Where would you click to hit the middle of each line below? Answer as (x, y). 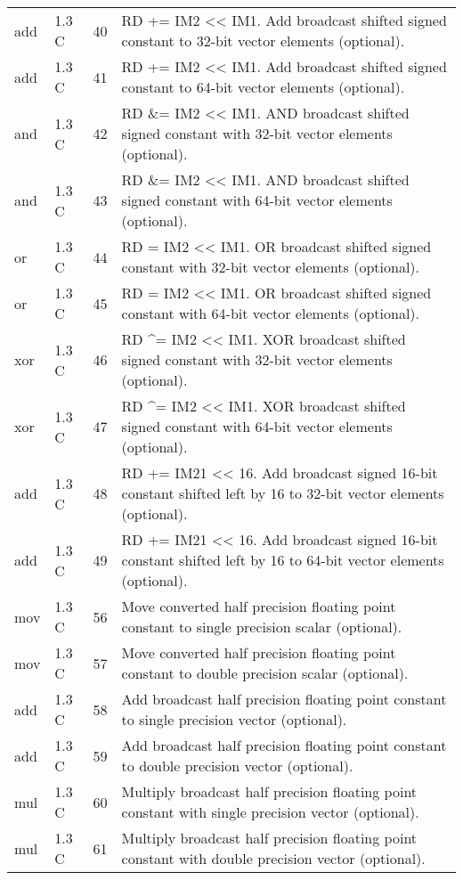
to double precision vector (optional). (237, 766)
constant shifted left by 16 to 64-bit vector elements (283, 560)
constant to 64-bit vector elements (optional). (263, 87)
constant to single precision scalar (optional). (262, 627)
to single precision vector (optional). (234, 719)
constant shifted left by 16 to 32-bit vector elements (283, 493)
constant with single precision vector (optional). (270, 812)
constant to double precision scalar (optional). (265, 673)
